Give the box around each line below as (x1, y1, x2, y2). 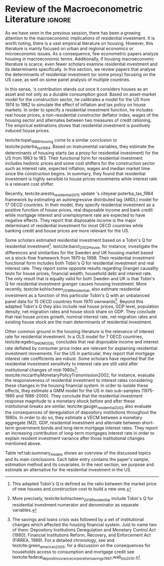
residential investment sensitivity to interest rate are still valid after (5, 361, 138, 367)
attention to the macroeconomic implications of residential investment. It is (5, 35, 155, 41)
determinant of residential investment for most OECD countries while (5, 223, 143, 229)
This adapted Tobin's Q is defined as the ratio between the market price (12, 481, 157, 487)
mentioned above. (5, 440, 41, 446)
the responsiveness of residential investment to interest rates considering (5, 377, 153, 383)
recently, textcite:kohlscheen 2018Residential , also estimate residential (5, 286, 141, 293)
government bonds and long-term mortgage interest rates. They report (15, 425, 158, 431)
